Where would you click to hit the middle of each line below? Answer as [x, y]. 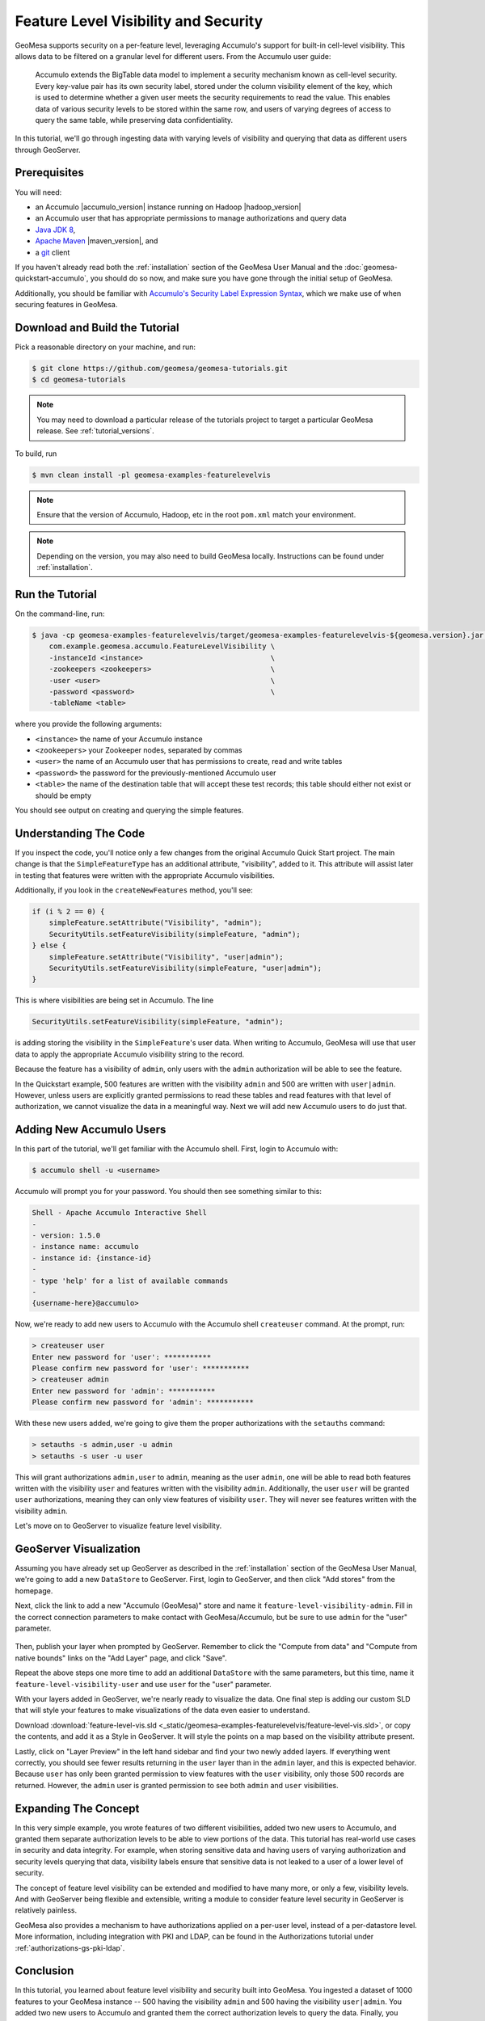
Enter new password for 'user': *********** [122, 1357]
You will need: [38, 192]
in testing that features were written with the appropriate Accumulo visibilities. [145, 875]
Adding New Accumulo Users [91, 1130]
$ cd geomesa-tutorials [79, 380]
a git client [53, 252]
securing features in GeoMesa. [66, 305]
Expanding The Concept [77, 1808]
